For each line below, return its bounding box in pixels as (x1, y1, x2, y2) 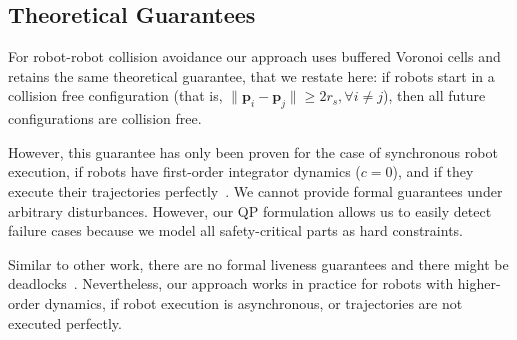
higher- (457, 273, 501, 294)
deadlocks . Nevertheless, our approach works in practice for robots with (8, 273, 454, 294)
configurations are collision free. (8, 108, 202, 129)
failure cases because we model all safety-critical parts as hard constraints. (8, 220, 463, 241)
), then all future (382, 85, 486, 106)
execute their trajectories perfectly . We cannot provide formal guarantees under (8, 180, 503, 201)
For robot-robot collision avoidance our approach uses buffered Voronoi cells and (8, 46, 501, 67)
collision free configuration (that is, (8, 85, 223, 106)
